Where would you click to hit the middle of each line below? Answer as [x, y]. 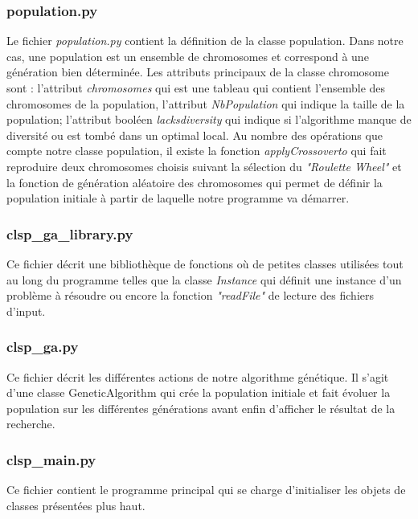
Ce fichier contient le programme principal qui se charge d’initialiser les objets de [206, 490]
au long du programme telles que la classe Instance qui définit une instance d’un [204, 279]
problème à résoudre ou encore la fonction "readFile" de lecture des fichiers [191, 295]
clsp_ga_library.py [70, 233]
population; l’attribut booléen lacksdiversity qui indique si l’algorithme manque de [209, 119]
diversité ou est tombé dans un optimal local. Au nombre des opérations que [195, 135]
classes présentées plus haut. [76, 505]
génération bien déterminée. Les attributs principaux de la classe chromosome [198, 72]
